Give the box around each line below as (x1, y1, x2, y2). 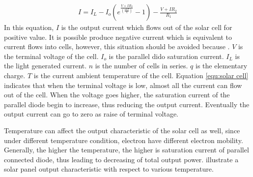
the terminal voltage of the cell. (4, 51, 99, 61)
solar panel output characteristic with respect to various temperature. (4, 164, 214, 174)
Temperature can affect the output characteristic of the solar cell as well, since (4, 125, 240, 135)
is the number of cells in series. (95, 60, 188, 71)
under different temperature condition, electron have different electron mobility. (4, 135, 243, 145)
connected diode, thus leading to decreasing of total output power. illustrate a (4, 154, 239, 164)
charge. (4, 70, 26, 80)
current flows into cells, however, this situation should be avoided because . (4, 41, 230, 52)
